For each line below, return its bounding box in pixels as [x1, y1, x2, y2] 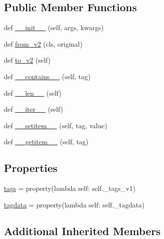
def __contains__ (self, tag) [4, 71, 91, 81]
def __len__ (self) [4, 87, 62, 98]
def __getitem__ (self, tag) [4, 137, 89, 147]
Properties [4, 160, 58, 175]
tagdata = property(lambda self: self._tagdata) [4, 199, 145, 209]
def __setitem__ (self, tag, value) [4, 120, 107, 130]
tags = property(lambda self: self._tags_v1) [4, 183, 136, 193]
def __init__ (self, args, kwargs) [4, 22, 104, 33]
